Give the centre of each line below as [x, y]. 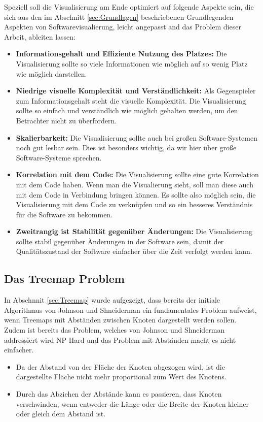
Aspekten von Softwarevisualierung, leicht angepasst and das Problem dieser [123, 27]
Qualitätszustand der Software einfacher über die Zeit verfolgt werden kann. [134, 251]
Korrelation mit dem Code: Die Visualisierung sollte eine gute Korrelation [137, 174]
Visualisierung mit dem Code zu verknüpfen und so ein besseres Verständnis [134, 204]
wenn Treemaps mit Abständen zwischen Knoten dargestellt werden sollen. [120, 320]
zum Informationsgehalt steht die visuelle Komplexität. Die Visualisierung [131, 100]
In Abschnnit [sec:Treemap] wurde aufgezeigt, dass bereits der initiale [112, 300]
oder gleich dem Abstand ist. [61, 414]
